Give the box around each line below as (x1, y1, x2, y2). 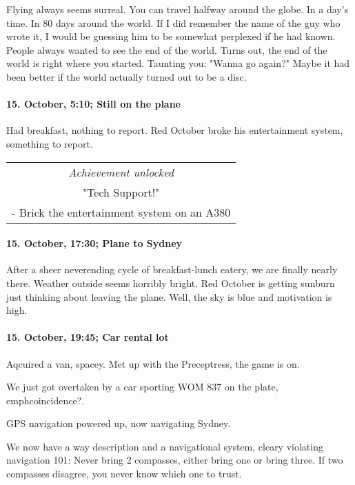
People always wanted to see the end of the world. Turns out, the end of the (6, 42, 327, 57)
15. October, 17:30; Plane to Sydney (6, 236, 183, 250)
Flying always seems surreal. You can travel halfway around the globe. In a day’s (6, 2, 349, 16)
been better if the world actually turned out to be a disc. (6, 69, 247, 83)
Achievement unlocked (68, 164, 174, 180)
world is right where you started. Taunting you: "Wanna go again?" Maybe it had (6, 56, 350, 70)
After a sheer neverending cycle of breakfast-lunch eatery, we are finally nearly (6, 262, 338, 277)
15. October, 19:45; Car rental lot (6, 330, 169, 344)
